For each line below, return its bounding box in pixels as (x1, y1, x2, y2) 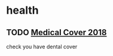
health (6, 4, 39, 17)
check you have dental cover (6, 43, 78, 50)
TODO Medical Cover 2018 (6, 27, 107, 38)
